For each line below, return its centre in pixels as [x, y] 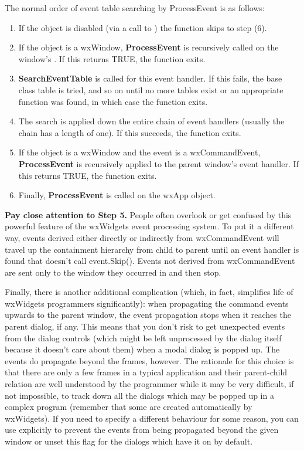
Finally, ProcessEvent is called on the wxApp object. [117, 195]
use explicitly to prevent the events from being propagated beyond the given [142, 430]
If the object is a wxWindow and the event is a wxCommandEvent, [139, 152]
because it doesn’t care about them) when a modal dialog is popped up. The [142, 349]
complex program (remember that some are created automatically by [129, 407]
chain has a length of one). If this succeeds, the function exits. [130, 132]
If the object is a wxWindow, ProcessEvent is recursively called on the [148, 47]
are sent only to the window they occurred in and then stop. [113, 272]
